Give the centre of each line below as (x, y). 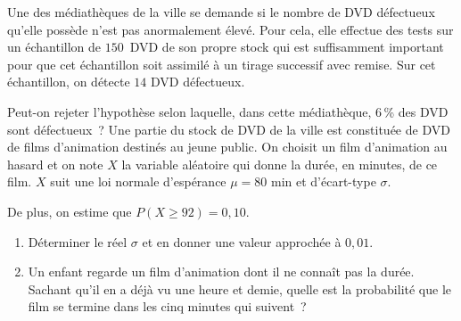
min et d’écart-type (324, 181)
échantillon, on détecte (69, 82)
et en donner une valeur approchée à (242, 241)
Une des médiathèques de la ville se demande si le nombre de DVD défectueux (221, 12)
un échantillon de (54, 47)
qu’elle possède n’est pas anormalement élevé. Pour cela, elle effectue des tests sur (230, 29)
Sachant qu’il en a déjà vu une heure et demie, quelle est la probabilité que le (240, 288)
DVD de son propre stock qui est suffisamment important (287, 47)
